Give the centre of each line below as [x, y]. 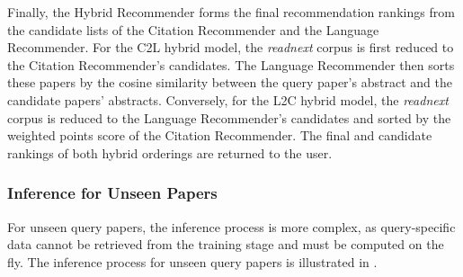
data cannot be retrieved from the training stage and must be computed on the [226, 244]
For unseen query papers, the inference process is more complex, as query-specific [231, 226]
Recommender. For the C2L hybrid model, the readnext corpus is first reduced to [231, 47]
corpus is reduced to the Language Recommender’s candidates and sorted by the [229, 117]
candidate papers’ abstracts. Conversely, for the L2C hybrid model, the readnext [228, 99]
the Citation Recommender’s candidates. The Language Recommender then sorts [231, 64]
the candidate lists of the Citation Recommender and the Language [193, 29]
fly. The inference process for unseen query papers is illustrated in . [192, 261]
